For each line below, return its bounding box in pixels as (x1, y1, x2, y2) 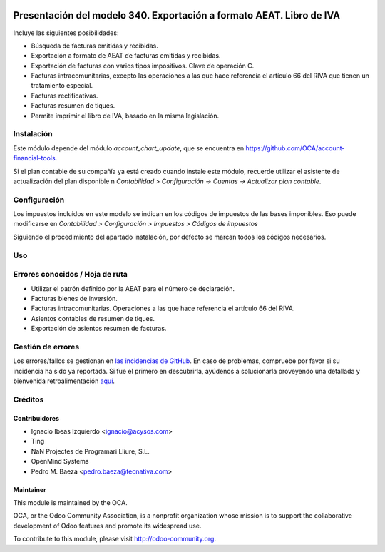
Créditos (13, 394, 44, 404)
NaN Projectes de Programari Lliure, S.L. (31, 446, 150, 456)
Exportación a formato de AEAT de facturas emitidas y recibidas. (31, 51, 221, 60)
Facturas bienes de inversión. (31, 294, 118, 302)
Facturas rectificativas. (31, 91, 98, 100)
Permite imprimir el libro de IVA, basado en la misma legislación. (31, 111, 220, 120)
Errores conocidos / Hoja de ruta (13, 270, 128, 280)
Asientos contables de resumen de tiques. (31, 314, 155, 322)
